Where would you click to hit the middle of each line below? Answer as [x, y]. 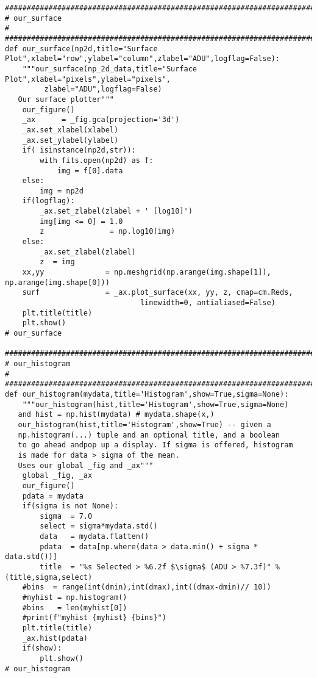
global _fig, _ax [57, 476]
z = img [57, 262]
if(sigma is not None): [70, 506]
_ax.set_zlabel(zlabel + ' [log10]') [116, 211]
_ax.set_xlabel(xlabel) [70, 130]
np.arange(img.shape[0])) [57, 282]
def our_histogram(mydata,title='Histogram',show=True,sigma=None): [147, 394]
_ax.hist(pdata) [55, 638]
